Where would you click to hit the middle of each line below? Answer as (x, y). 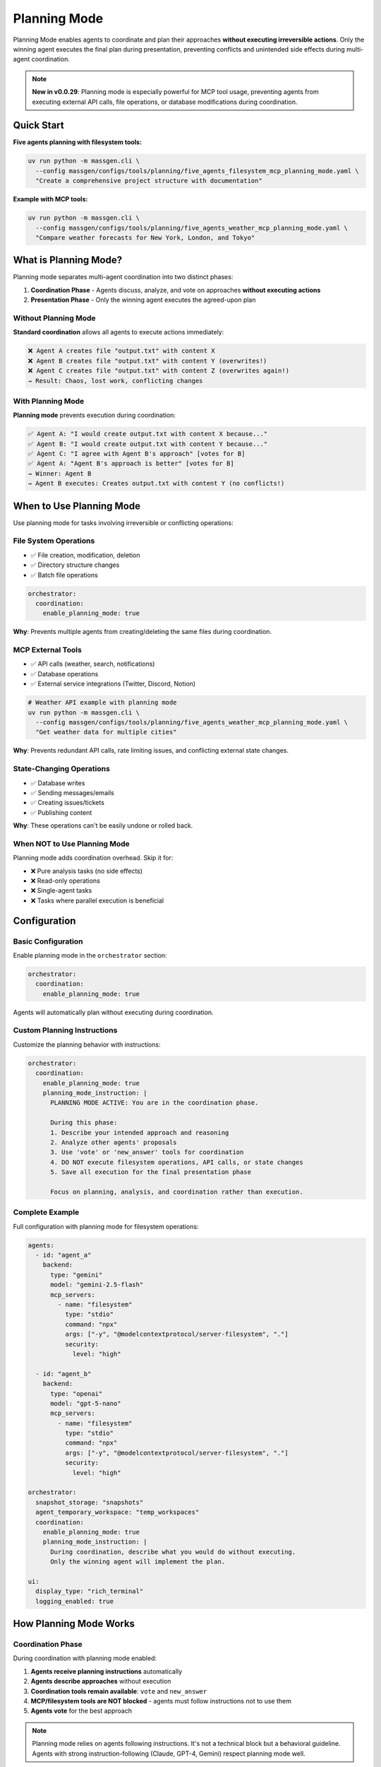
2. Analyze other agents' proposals (114, 1142)
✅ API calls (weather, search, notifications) (93, 664)
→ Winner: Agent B (60, 473)
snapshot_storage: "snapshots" (90, 1502)
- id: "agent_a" (64, 1255)
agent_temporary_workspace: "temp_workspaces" (117, 1512)
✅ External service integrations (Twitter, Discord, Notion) (113, 684)
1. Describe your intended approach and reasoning (140, 1132)
